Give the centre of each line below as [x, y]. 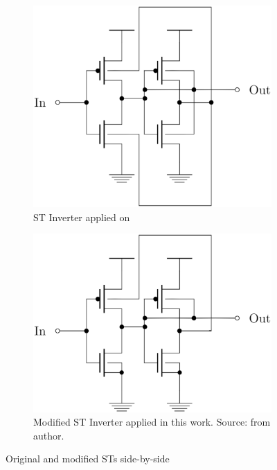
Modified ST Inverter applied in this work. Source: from [152, 422]
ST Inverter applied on [82, 217]
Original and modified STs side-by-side [88, 459]
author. [49, 435]
